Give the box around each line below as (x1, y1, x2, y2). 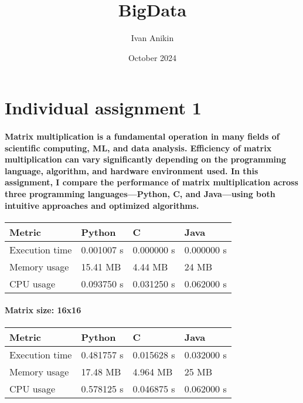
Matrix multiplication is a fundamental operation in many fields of (5, 130, 280, 143)
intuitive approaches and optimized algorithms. (5, 199, 199, 211)
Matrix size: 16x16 (5, 304, 81, 316)
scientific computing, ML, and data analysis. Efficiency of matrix (5, 141, 272, 154)
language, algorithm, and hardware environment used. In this (5, 164, 258, 177)
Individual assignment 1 (5, 96, 202, 120)
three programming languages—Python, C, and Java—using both (5, 188, 275, 200)
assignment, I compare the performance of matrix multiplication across (5, 176, 298, 188)
